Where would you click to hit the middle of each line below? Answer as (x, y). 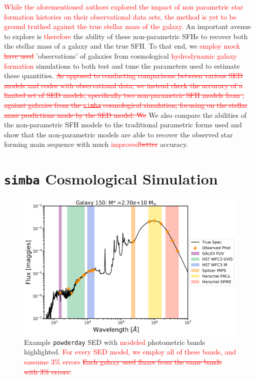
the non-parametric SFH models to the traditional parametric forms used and (123, 125)
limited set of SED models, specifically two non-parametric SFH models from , (124, 95)
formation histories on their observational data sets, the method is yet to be (120, 16)
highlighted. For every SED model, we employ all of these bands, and (130, 352)
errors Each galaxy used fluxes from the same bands (142, 361)
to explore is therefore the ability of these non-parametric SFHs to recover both (126, 36)
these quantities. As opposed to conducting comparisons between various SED (123, 75)
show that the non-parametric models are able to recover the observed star (118, 134)
